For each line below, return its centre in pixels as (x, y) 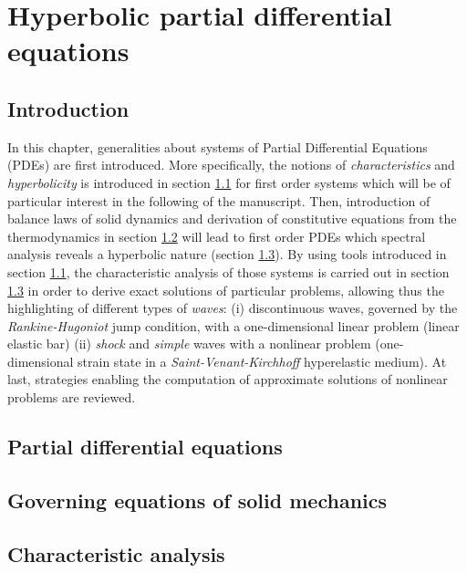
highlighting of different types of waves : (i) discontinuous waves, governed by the (233, 308)
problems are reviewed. (72, 397)
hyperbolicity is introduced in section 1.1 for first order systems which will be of (229, 182)
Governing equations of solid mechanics (197, 500)
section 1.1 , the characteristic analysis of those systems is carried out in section (228, 271)
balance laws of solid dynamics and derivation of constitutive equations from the (232, 219)
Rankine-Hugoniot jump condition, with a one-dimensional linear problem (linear (233, 325)
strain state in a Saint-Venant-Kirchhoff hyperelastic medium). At (262, 361)
